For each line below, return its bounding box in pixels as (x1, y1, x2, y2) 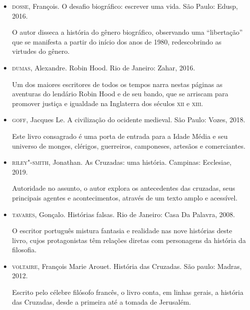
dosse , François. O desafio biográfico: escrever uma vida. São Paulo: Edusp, (12, 1, 238, 11)
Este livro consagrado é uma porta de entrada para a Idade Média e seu (12, 131, 228, 141)
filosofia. (12, 244, 37, 255)
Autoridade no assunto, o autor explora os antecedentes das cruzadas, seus (12, 183, 235, 193)
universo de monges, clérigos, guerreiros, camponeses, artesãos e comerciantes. (12, 140, 246, 151)
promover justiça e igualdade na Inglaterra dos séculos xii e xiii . (12, 98, 203, 108)
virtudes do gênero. (12, 46, 70, 56)
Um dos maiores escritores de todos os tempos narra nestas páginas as (12, 79, 223, 89)
